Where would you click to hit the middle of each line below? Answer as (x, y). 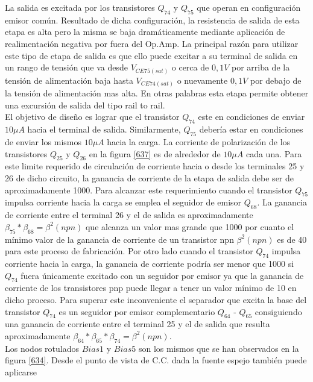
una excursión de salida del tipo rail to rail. (85, 105)
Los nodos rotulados (42, 348)
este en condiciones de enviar (251, 117)
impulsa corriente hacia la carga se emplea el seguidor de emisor (123, 202)
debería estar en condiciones (251, 129)
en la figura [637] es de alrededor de (155, 153)
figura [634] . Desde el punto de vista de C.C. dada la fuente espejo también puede (156, 360)
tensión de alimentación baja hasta (69, 80)
